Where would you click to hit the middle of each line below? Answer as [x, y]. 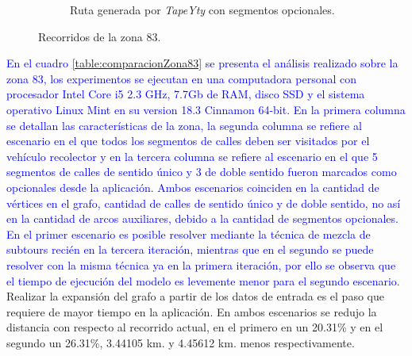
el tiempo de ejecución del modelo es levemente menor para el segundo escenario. [203, 280]
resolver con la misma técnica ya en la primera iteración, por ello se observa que [201, 264]
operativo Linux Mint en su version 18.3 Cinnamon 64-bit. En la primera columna [206, 109]
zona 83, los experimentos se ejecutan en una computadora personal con [182, 78]
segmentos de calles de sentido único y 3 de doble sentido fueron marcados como [202, 172]
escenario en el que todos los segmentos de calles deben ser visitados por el [188, 141]
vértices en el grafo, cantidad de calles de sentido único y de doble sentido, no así [204, 203]
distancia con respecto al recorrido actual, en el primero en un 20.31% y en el [195, 327]
